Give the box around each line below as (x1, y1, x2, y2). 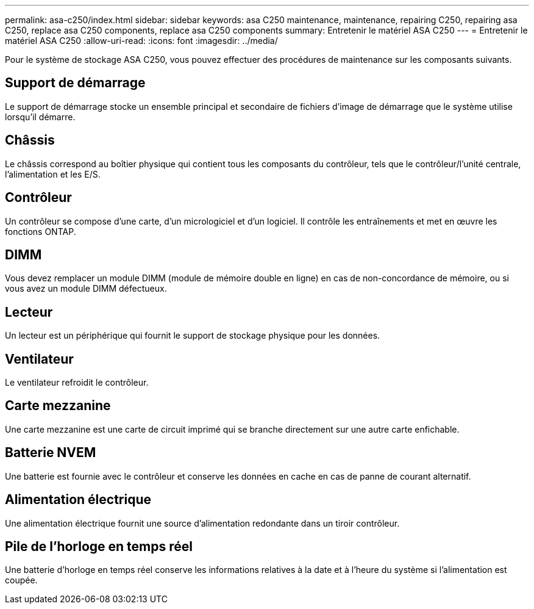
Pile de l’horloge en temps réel (5, 539, 193, 555)
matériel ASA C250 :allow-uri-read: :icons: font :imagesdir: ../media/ (5, 35, 278, 46)
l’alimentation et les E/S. (5, 168, 101, 179)
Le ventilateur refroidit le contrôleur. (5, 377, 149, 388)
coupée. (5, 575, 38, 586)
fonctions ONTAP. (5, 226, 76, 237)
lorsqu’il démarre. (5, 111, 76, 122)
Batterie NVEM (5, 445, 96, 461)
